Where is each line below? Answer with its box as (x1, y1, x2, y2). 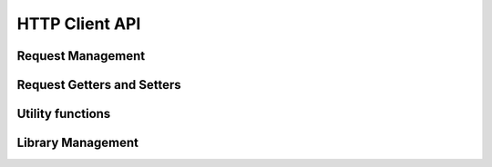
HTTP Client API (16, 14, 141, 34)
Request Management (16, 48, 146, 64)
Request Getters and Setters (16, 77, 181, 93)
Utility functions (16, 106, 111, 122)
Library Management (16, 135, 138, 151)
